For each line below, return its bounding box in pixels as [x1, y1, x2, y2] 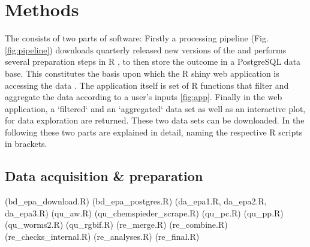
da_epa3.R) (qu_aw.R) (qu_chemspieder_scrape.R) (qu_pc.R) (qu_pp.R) [5, 206, 284, 219]
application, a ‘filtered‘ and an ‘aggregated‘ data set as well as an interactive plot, [5, 102, 306, 115]
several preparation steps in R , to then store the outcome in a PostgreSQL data [5, 55, 301, 68]
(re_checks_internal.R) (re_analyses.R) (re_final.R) [5, 230, 200, 243]
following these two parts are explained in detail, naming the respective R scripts [5, 125, 303, 138]
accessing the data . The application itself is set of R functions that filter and [5, 79, 289, 91]
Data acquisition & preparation [5, 167, 203, 185]
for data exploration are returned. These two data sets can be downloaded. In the [5, 114, 305, 126]
